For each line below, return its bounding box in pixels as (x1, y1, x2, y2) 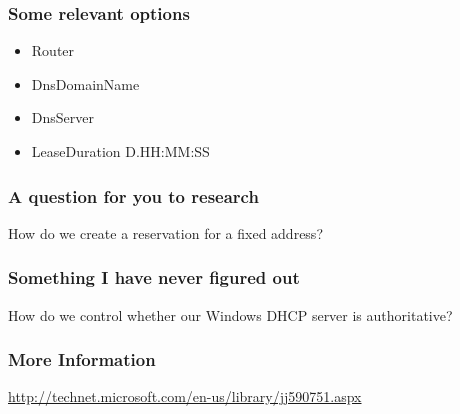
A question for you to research (8, 183, 259, 208)
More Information (8, 347, 156, 372)
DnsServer (31, 107, 94, 128)
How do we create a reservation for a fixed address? (8, 222, 323, 243)
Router (31, 40, 75, 61)
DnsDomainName (31, 73, 140, 94)
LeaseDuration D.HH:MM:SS (31, 141, 210, 161)
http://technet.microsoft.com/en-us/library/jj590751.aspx (8, 386, 362, 407)
